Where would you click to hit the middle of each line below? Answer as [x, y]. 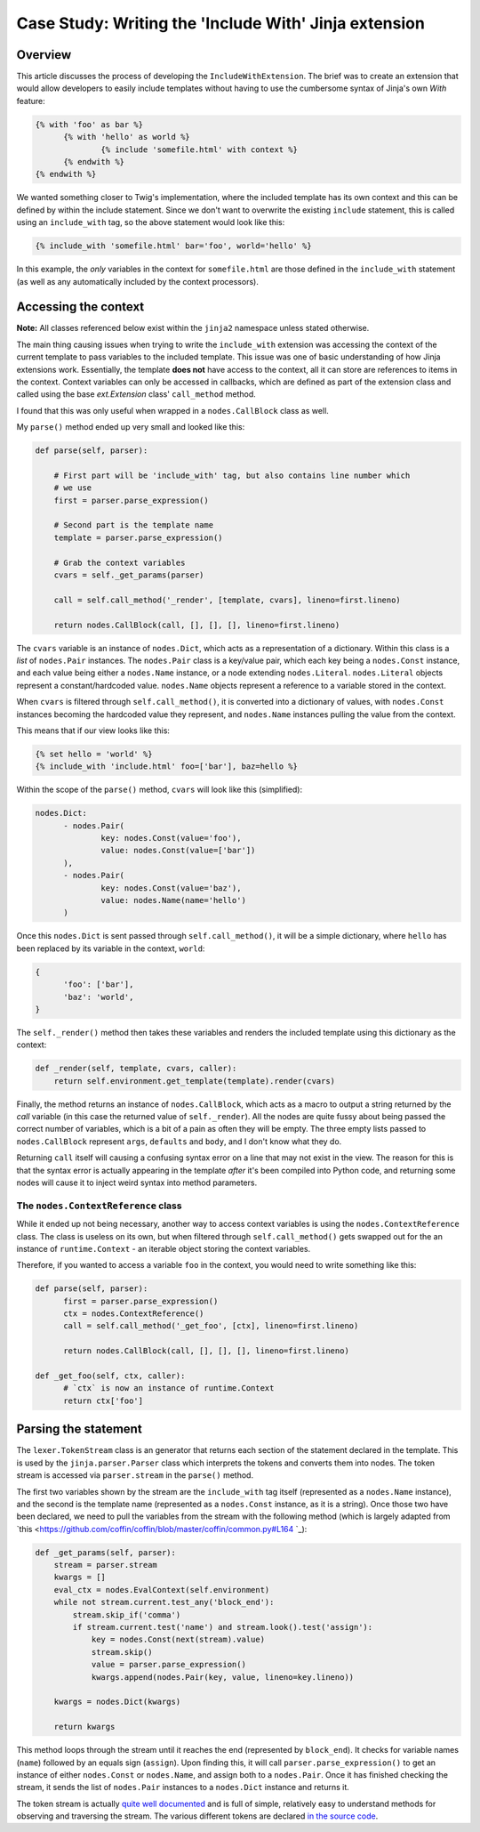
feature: [31, 101]
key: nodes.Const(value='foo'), [171, 838]
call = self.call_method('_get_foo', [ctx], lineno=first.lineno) [211, 1326]
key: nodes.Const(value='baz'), [171, 888]
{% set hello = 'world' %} [94, 754]
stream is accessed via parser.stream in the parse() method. [135, 1475]
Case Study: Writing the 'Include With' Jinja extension [221, 23]
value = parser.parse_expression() [168, 1665]
